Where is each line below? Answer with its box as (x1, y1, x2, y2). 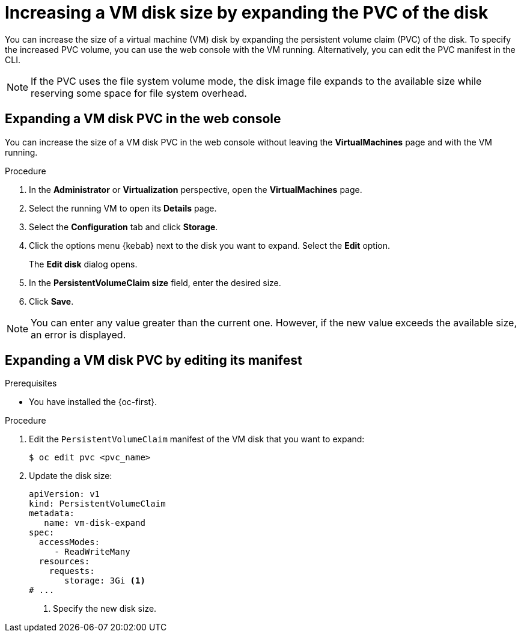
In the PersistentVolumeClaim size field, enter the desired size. (29, 277, 281, 288)
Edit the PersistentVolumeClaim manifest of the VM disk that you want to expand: (29, 434, 365, 445)
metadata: (29, 508, 75, 519)
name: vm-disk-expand (44, 518, 145, 528)
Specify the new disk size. (53, 603, 157, 614)
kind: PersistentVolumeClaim (29, 499, 166, 509)
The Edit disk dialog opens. (29, 258, 138, 269)
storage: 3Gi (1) (64, 576, 145, 586)
